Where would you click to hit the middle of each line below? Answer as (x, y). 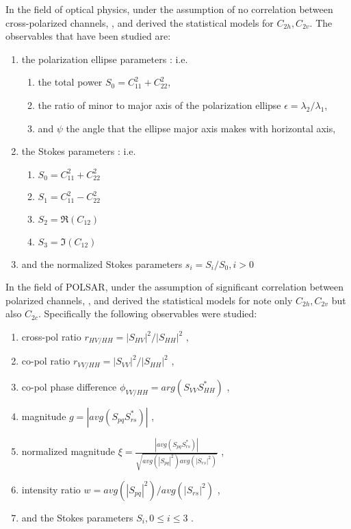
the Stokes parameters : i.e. (79, 151)
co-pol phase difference (69, 386)
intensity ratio (51, 489)
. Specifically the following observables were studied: (148, 313)
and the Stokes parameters (77, 517)
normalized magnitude (68, 451)
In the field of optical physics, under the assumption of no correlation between (169, 9)
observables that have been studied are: (88, 36)
